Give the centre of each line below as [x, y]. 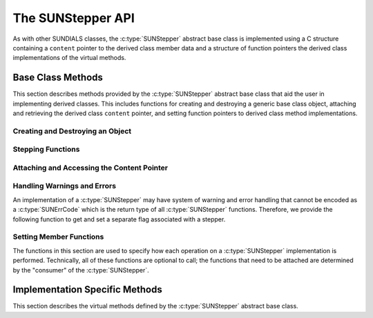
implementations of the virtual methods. [69, 58]
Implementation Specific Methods [87, 290]
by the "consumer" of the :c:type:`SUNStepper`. [81, 270]
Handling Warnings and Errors [65, 186]
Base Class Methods [58, 78]
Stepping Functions [46, 150]
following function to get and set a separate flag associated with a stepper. [119, 219]
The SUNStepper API [74, 18]
